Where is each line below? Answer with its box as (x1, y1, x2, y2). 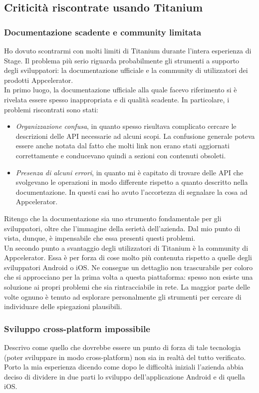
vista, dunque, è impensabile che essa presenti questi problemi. (4, 233, 196, 243)
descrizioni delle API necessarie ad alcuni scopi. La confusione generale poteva (15, 130, 255, 141)
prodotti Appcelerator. (4, 74, 73, 85)
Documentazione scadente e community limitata (4, 25, 202, 38)
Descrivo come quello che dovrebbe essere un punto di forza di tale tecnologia (4, 342, 241, 353)
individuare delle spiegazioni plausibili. (4, 301, 122, 312)
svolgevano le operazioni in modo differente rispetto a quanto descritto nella (15, 177, 248, 187)
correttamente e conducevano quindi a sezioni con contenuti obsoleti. (15, 150, 226, 160)
